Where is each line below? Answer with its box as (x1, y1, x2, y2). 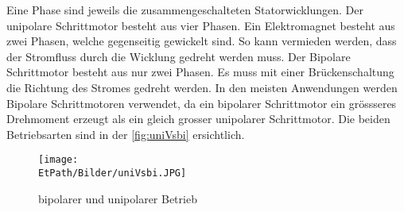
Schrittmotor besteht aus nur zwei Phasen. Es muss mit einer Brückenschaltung (6, 64, 394, 80)
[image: (38, 154, 79, 166)
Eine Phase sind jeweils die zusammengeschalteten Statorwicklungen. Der (6, 2, 364, 17)
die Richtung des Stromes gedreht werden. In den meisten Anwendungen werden (6, 79, 398, 95)
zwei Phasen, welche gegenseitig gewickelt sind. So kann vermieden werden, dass (6, 33, 397, 49)
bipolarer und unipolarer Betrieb (38, 190, 197, 206)
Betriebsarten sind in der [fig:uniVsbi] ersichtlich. (6, 125, 245, 142)
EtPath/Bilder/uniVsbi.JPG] (38, 168, 187, 179)
